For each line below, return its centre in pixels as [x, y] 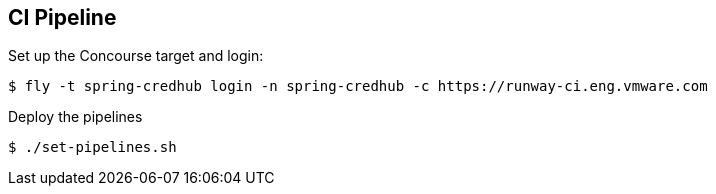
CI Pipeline [62, 17]
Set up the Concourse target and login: [136, 56]
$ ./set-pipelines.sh [92, 147]
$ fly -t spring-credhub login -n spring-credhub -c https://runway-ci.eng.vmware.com [358, 86]
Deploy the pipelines [75, 117]
